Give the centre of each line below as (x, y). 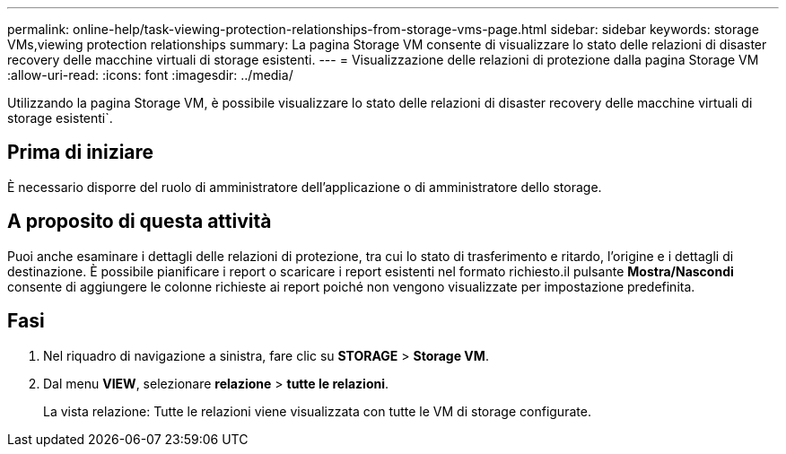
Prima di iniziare (81, 153)
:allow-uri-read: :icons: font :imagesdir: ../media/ (150, 75)
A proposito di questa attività (140, 222)
